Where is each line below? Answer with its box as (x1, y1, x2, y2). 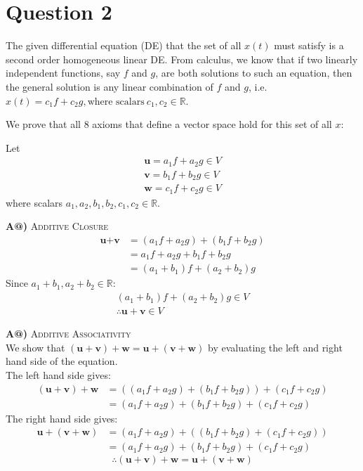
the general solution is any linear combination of (6, 79, 213, 93)
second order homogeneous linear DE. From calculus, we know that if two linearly (6, 51, 358, 66)
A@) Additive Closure (6, 219, 109, 233)
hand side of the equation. (6, 354, 118, 368)
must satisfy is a (274, 38, 344, 53)
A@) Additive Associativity (6, 326, 131, 341)
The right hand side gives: (6, 411, 118, 425)
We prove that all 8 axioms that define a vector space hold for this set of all (6, 117, 332, 131)
